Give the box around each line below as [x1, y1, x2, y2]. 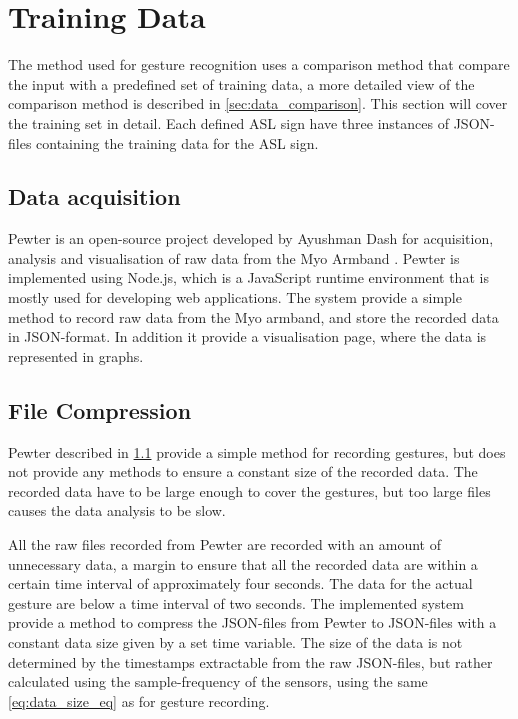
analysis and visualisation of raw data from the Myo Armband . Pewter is [8, 247, 460, 268]
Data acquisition [8, 181, 181, 212]
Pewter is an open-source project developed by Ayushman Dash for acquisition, [8, 228, 494, 249]
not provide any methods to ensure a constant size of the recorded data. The [8, 461, 478, 482]
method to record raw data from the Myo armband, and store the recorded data [8, 306, 499, 327]
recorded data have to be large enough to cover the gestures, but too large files [8, 480, 491, 501]
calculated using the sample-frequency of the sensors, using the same [8, 671, 428, 692]
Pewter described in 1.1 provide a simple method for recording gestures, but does [8, 441, 506, 462]
